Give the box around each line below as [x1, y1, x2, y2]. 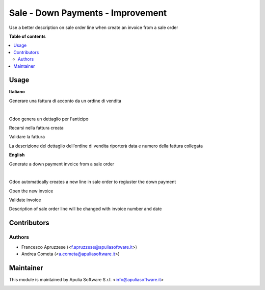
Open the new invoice [9, 188, 53, 194]
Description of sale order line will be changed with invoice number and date [9, 206, 162, 212]
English [9, 152, 25, 158]
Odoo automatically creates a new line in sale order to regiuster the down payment [9, 179, 176, 185]
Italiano [9, 89, 25, 95]
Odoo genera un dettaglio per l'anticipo [9, 116, 89, 122]
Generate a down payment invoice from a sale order [9, 161, 115, 167]
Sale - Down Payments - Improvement [9, 7, 167, 18]
